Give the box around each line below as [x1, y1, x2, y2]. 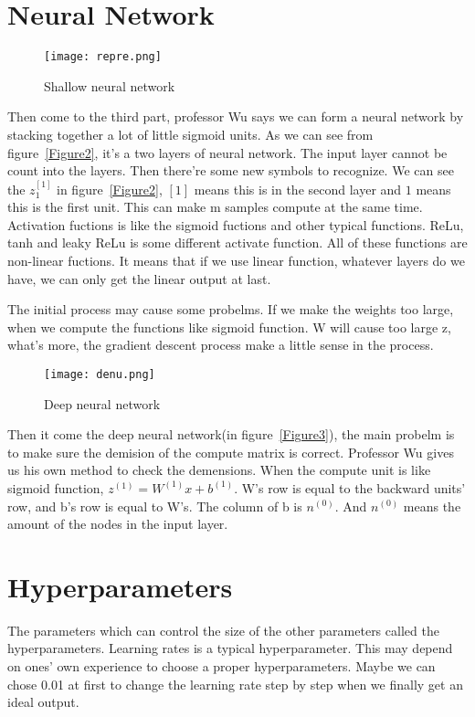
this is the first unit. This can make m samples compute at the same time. [7, 197, 423, 216]
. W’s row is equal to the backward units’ [234, 478, 466, 497]
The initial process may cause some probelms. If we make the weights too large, [7, 300, 454, 319]
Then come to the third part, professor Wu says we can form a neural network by [7, 107, 464, 126]
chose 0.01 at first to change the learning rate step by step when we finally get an [7, 674, 463, 693]
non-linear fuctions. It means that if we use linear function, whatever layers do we [7, 250, 465, 269]
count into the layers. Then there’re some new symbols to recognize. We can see [7, 161, 454, 180]
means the [403, 496, 461, 515]
